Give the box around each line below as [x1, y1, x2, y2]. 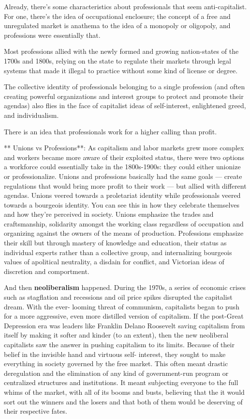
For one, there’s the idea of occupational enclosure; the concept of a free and [4, 11, 231, 21]
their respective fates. [4, 406, 67, 416]
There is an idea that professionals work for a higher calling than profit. [4, 126, 217, 136]
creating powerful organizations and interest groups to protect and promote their [4, 91, 244, 101]
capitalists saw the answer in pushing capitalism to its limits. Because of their [4, 339, 235, 349]
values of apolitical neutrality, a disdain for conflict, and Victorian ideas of [4, 257, 224, 267]
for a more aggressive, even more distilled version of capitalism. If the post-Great [4, 311, 244, 321]
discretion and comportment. [4, 266, 89, 276]
